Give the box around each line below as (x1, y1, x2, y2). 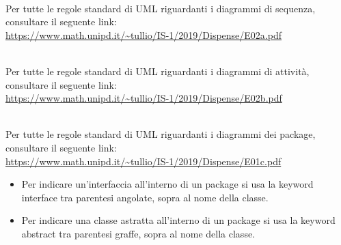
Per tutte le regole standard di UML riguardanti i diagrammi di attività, (5, 63, 310, 78)
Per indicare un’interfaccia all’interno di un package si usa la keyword (21, 177, 314, 191)
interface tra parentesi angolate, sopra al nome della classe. (21, 190, 269, 204)
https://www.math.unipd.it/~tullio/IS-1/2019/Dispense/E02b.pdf (5, 91, 282, 105)
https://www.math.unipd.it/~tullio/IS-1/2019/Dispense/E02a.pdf (5, 27, 282, 42)
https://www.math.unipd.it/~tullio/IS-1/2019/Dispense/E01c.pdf (5, 154, 282, 168)
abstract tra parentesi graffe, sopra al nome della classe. (21, 226, 256, 240)
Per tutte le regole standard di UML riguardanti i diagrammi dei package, (5, 127, 316, 141)
